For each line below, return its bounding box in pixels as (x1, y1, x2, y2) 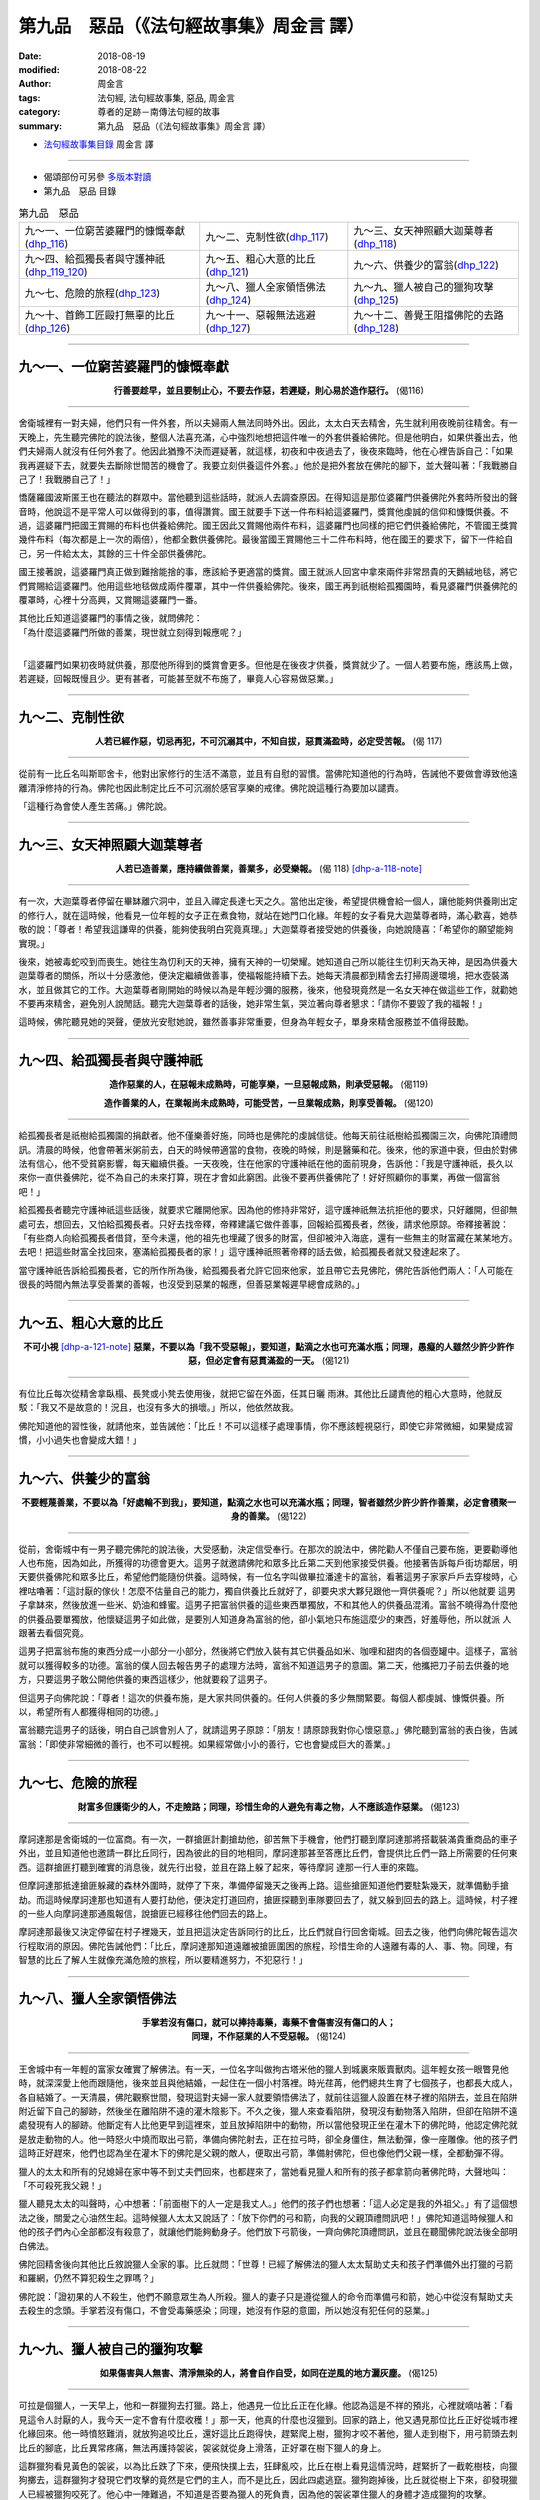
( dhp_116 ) (24, 237, 69, 251)
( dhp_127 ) (205, 321, 251, 335)
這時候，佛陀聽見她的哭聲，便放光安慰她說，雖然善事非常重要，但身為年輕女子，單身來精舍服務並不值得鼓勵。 (18, 1016, 474, 1028)
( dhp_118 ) (353, 237, 398, 251)
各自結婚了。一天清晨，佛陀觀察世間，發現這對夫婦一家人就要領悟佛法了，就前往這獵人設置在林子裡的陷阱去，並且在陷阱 (18, 2091, 518, 2103)
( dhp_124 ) (205, 293, 252, 307)
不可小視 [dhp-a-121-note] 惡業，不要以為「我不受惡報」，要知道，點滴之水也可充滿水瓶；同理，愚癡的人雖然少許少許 (23, 1340, 506, 1352)
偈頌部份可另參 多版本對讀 (43, 171, 152, 183)
